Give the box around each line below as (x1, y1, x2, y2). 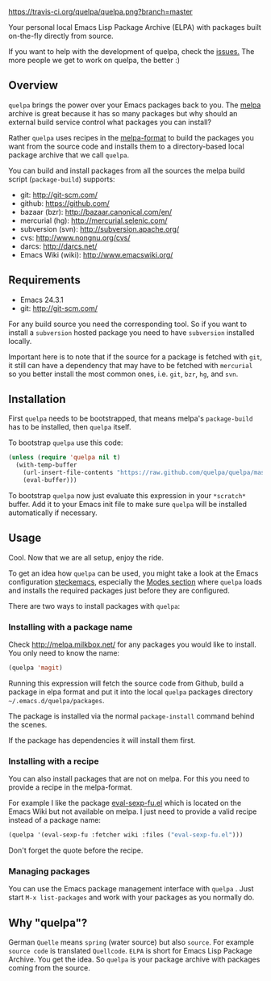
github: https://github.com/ (19, 198, 110, 208)
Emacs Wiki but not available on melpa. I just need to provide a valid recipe (8, 807, 257, 816)
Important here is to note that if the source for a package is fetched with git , (8, 351, 263, 362)
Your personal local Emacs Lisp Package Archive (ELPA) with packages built (8, 23, 262, 31)
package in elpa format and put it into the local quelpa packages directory (8, 686, 253, 697)
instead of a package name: (8, 815, 101, 825)
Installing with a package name (8, 621, 133, 632)
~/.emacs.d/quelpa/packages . (8, 695, 105, 705)
